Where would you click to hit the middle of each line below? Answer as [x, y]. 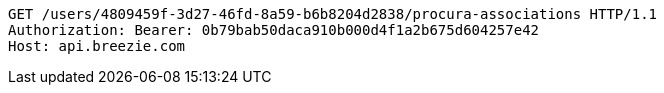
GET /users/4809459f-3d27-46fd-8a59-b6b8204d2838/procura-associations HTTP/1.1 [333, 14]
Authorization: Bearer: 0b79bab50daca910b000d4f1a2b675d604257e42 [274, 30]
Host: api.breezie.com [97, 46]
